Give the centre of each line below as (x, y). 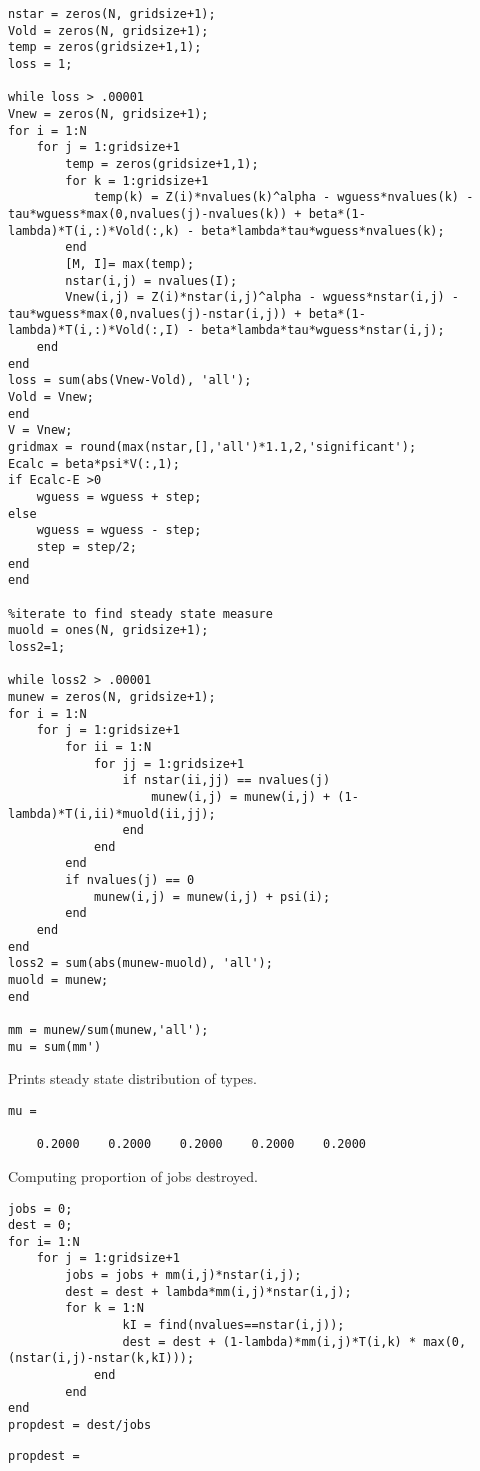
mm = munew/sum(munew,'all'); (108, 1030)
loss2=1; (37, 646)
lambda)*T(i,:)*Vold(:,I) (94, 330)
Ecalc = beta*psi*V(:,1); (94, 463)
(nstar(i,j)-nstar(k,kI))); (101, 1358)
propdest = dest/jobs (80, 1425)
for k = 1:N (105, 1308)
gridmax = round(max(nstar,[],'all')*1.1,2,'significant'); (212, 447)
